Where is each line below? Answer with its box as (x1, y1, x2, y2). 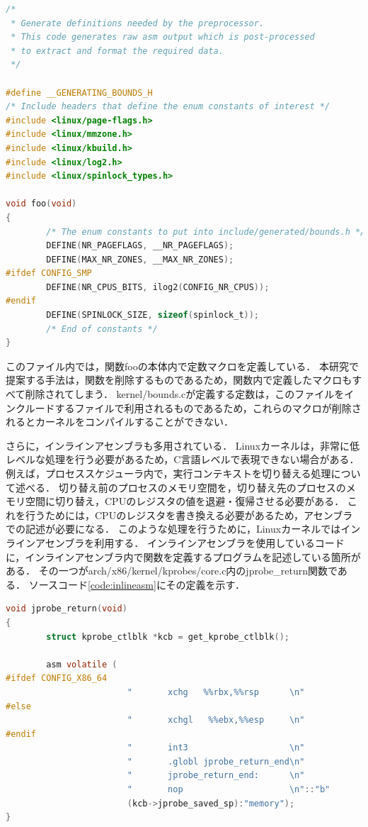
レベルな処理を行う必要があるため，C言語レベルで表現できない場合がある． (6, 452, 360, 467)
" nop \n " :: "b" (127, 784, 330, 795)
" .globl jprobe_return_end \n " (127, 756, 305, 767)
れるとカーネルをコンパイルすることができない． (6, 414, 234, 429)
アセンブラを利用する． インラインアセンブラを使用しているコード (35, 535, 345, 550)
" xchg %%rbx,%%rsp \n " (127, 687, 305, 697)
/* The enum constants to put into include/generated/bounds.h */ (46, 226, 366, 237)
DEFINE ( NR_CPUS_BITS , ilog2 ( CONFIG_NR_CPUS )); (46, 282, 270, 292)
